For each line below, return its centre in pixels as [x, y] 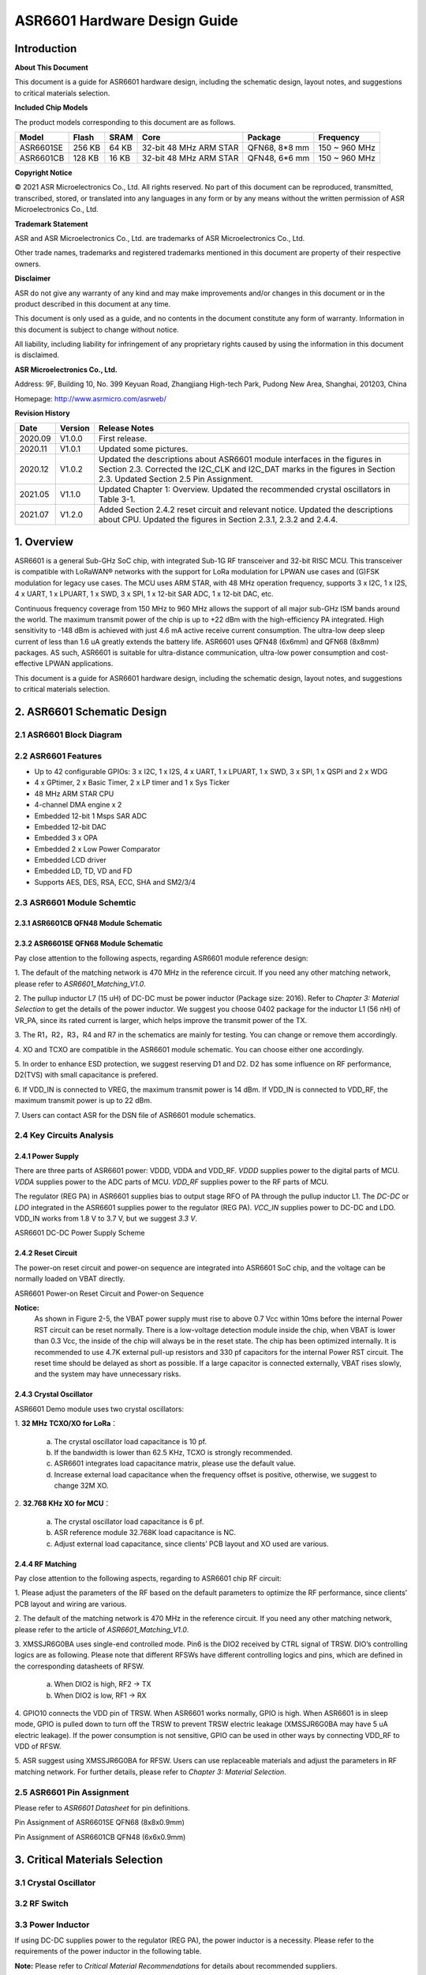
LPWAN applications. [79, 664]
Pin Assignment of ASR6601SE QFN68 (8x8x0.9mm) [100, 1823]
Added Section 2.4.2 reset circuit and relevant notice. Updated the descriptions [246, 510]
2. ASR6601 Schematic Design [91, 712]
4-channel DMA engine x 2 [78, 805]
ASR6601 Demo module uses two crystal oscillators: [99, 1409]
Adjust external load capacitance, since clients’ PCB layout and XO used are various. [191, 1544]
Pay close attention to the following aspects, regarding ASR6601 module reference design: [161, 958]
